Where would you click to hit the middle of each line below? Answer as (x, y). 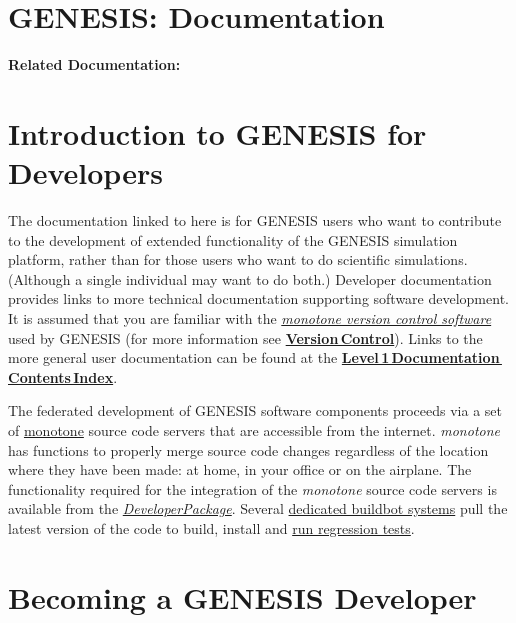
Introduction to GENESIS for (217, 132)
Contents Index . (63, 376)
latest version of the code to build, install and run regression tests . (211, 527)
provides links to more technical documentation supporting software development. (258, 298)
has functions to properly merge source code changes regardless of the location (248, 449)
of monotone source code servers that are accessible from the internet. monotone (254, 429)
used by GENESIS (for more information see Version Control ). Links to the (245, 337)
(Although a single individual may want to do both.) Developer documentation (250, 278)
